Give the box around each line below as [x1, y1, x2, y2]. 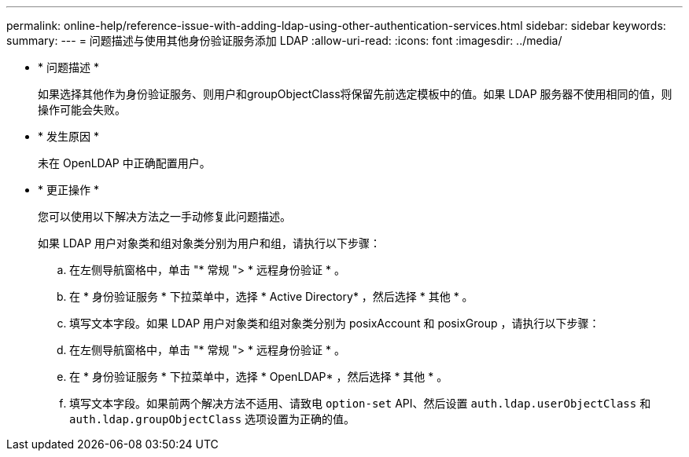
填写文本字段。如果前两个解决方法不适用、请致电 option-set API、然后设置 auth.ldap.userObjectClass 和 [69, 397, 651, 410]
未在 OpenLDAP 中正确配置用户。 [38, 156, 211, 170]
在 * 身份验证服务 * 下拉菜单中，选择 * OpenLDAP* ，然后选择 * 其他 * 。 [69, 370, 448, 383]
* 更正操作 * [38, 183, 99, 196]
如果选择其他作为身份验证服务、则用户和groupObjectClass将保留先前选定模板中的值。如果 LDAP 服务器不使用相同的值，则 [38, 87, 672, 101]
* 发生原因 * [38, 130, 99, 143]
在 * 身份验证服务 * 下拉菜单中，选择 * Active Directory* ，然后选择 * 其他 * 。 [69, 290, 473, 303]
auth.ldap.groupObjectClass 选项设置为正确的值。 [69, 412, 356, 426]
